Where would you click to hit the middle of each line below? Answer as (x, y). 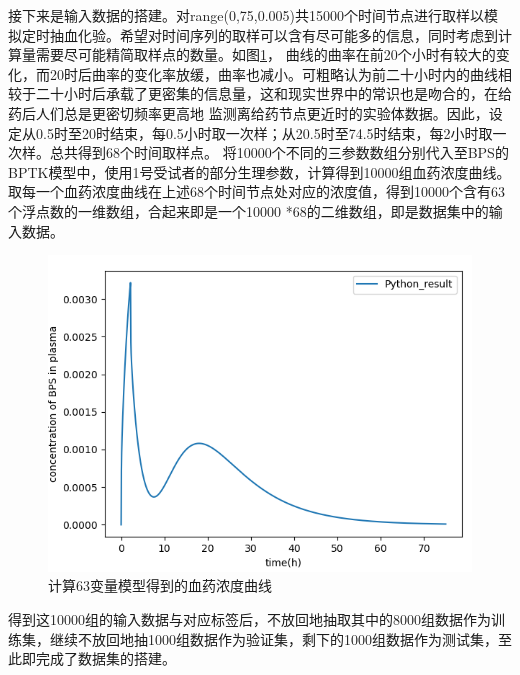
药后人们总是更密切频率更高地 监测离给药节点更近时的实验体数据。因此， (248, 112)
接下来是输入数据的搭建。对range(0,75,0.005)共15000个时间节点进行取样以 (246, 15)
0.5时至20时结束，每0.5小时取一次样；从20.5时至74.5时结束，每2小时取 (264, 132)
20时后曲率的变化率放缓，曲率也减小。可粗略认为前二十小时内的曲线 (273, 73)
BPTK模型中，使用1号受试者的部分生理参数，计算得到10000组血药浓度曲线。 (259, 171)
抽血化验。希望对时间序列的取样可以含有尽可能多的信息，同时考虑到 (273, 34)
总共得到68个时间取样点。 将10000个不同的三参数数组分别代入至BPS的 (279, 152)
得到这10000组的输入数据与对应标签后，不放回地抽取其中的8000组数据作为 (249, 619)
